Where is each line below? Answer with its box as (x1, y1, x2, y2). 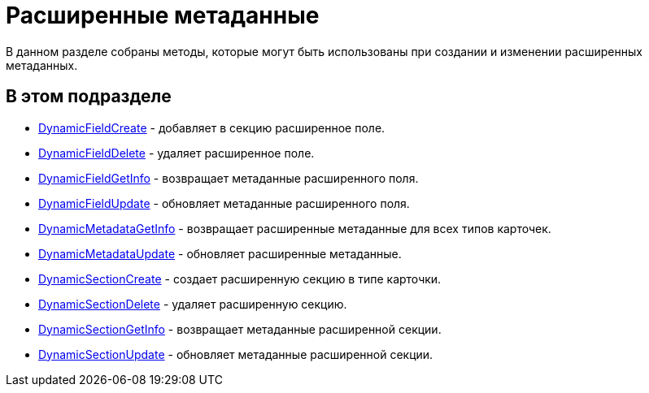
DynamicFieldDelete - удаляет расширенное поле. (38, 145, 315, 160)
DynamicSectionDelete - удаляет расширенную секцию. (38, 296, 347, 311)
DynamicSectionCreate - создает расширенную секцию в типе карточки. (38, 271, 442, 286)
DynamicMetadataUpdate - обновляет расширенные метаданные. (38, 246, 402, 261)
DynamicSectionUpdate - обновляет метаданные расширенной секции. (38, 347, 433, 361)
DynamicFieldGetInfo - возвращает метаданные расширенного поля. (38, 171, 419, 185)
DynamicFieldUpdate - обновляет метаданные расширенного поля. (38, 196, 410, 210)
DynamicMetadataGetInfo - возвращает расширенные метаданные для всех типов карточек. (38, 221, 551, 235)
